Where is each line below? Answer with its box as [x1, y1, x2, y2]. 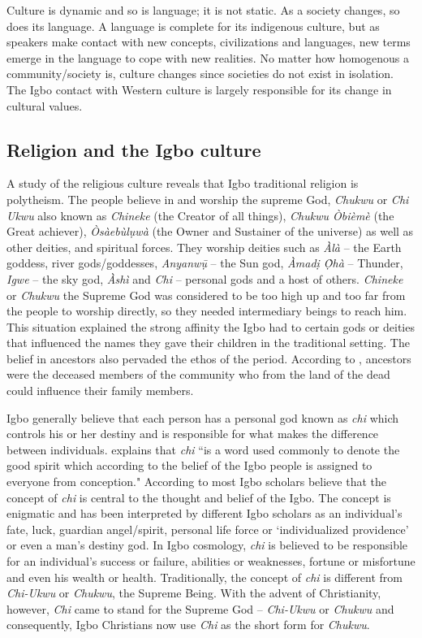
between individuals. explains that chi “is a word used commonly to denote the [6, 441, 400, 458]
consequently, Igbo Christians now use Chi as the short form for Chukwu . [6, 616, 370, 633]
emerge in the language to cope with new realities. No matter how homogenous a [6, 49, 410, 66]
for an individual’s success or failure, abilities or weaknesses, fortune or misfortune [6, 553, 416, 570]
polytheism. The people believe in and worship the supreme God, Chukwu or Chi [6, 190, 409, 207]
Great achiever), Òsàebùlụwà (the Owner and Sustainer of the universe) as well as [6, 223, 414, 240]
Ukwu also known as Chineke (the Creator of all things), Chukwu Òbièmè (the [6, 206, 394, 224]
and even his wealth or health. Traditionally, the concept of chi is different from [6, 568, 403, 585]
